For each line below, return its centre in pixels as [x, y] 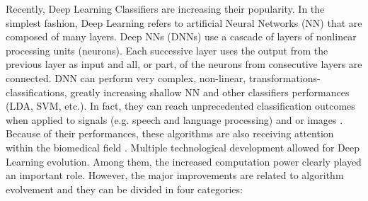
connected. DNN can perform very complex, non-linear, [126, 77]
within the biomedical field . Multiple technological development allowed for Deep [183, 147]
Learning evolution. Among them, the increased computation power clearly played [184, 161]
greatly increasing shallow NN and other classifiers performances [210, 92]
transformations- [284, 77]
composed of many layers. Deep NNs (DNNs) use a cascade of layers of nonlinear [181, 36]
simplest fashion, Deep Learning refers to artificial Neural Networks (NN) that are [184, 22]
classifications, [36, 92]
